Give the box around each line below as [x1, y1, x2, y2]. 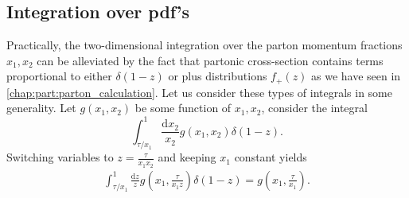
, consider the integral [261, 99, 368, 116]
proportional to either [6, 68, 112, 84]
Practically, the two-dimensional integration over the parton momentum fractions [6, 37, 403, 53]
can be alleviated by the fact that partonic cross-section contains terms [37, 52, 384, 68]
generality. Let [6, 99, 76, 116]
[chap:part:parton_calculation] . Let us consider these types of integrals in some [6, 83, 392, 100]
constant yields [234, 149, 307, 165]
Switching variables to [6, 149, 114, 165]
